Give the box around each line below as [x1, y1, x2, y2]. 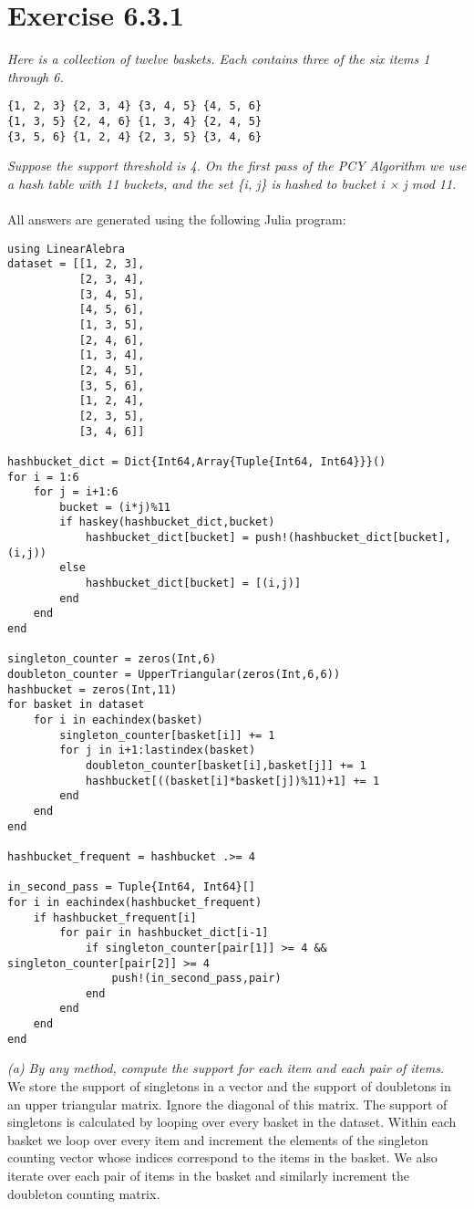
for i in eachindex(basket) [33, 714, 203, 726]
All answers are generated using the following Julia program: [7, 210, 346, 229]
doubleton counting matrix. [7, 1183, 160, 1203]
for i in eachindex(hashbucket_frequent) [7, 895, 263, 909]
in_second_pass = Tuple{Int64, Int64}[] [7, 881, 256, 894]
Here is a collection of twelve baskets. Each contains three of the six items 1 [7, 49, 430, 68]
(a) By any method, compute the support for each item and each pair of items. [7, 1058, 445, 1078]
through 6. [7, 67, 64, 86]
